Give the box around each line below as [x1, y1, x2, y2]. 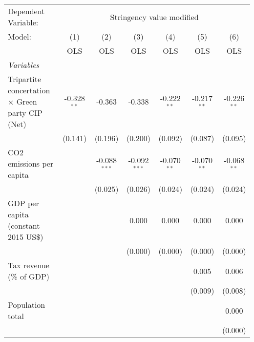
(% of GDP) [8, 271, 50, 282]
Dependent [8, 5, 45, 17]
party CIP [8, 107, 42, 118]
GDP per [8, 197, 39, 209]
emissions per [8, 158, 54, 169]
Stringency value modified [110, 11, 199, 22]
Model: [8, 31, 32, 42]
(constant [8, 220, 40, 231]
